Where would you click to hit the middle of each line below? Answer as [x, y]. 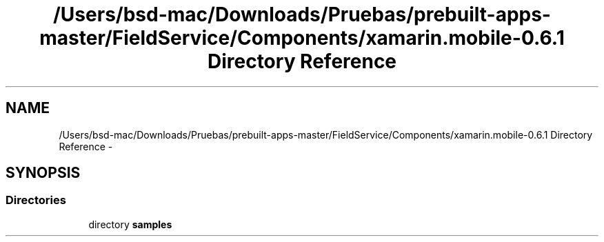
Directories [36, 200]
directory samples [130, 224]
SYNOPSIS [43, 173]
